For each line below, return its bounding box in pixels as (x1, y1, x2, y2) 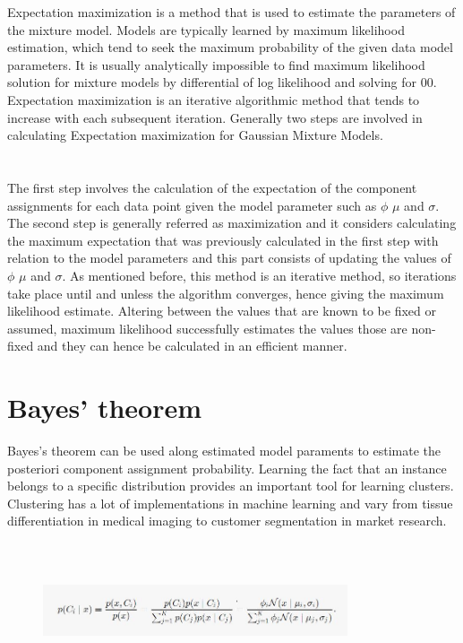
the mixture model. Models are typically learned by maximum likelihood (7, 20, 405, 39)
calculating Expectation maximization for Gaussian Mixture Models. (7, 126, 383, 144)
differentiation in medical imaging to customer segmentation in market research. (7, 511, 447, 530)
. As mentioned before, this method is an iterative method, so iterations (62, 265, 457, 284)
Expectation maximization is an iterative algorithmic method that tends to (7, 90, 420, 109)
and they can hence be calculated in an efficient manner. (37, 336, 347, 355)
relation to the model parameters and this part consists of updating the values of (7, 248, 451, 267)
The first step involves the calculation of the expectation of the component (7, 178, 417, 196)
